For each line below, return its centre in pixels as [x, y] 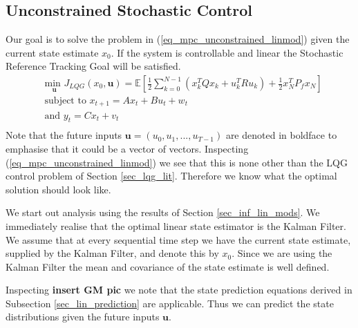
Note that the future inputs [64, 135]
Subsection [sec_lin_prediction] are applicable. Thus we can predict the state [170, 303]
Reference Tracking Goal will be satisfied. [93, 66]
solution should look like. [58, 189]
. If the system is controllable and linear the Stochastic [227, 52]
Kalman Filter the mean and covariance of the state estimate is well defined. [168, 266]
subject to [65, 101]
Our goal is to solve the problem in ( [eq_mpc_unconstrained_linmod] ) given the [178, 39]
